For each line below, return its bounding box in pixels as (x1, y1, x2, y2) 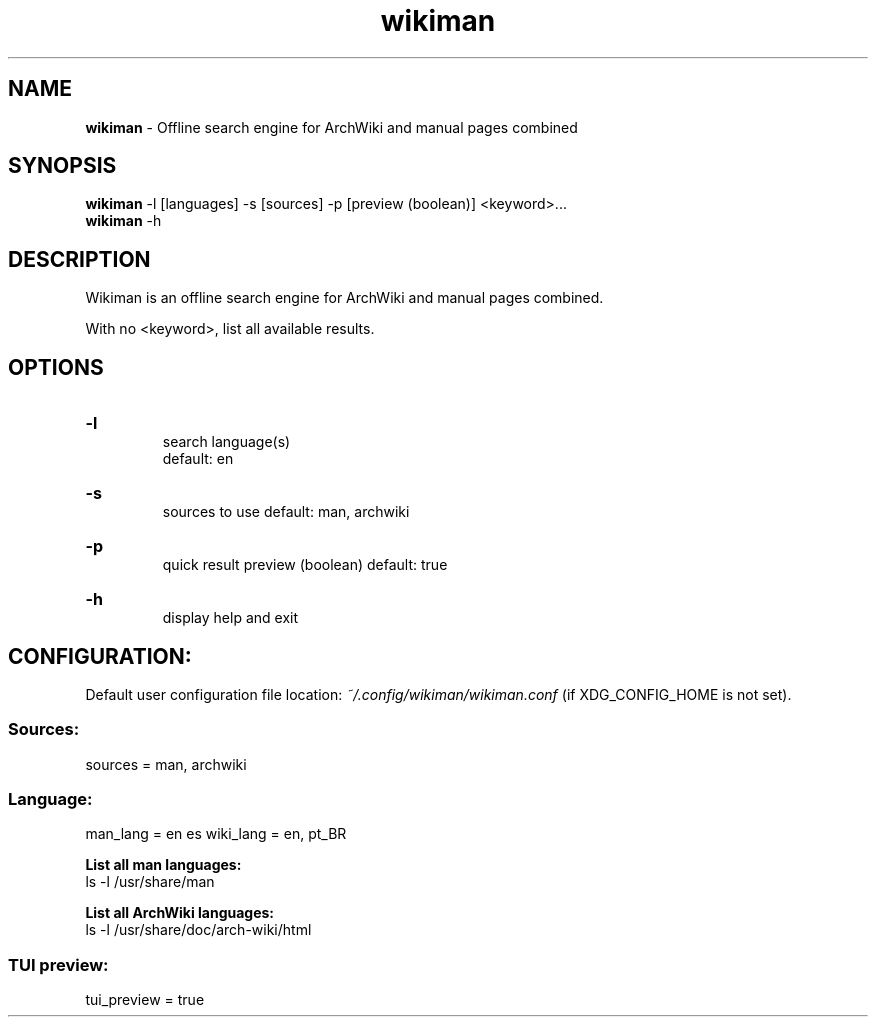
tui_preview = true (85, 991, 205, 1009)
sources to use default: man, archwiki (162, 503, 410, 521)
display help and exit (162, 609, 299, 627)
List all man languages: (85, 856, 242, 874)
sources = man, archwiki (85, 755, 247, 773)
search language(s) (162, 433, 291, 451)
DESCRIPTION (8, 246, 151, 272)
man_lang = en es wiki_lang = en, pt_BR (85, 825, 347, 843)
